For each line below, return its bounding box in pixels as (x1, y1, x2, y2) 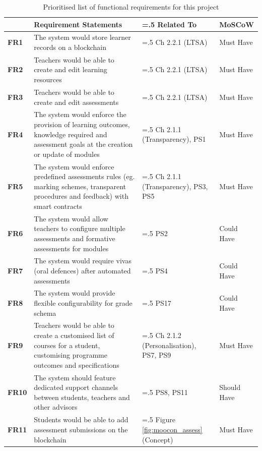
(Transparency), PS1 (142, 134, 206, 144)
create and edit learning (34, 64, 107, 75)
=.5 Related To (142, 19, 197, 29)
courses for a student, (34, 340, 100, 350)
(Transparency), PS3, (142, 181, 208, 191)
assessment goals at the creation (34, 139, 133, 149)
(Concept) (142, 434, 173, 444)
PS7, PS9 (142, 350, 171, 360)
